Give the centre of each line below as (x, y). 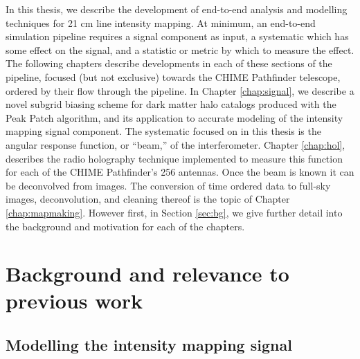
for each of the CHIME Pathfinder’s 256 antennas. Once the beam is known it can (180, 172)
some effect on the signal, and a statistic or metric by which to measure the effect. (180, 49)
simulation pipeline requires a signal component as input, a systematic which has (177, 36)
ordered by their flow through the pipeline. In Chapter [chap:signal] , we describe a (180, 90)
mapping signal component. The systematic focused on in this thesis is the (163, 131)
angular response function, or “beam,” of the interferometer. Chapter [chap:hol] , (175, 144)
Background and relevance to (147, 274)
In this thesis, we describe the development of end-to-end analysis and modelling (177, 9)
